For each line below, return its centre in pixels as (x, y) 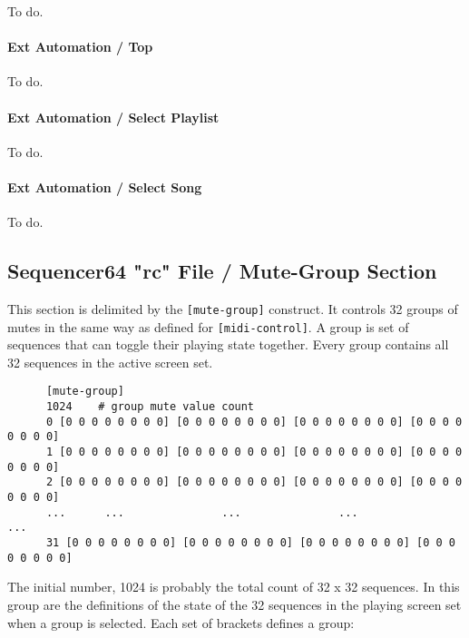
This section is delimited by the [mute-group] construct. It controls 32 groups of (233, 308)
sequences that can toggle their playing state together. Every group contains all (228, 344)
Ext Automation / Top (80, 47)
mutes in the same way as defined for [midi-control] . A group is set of (208, 326)
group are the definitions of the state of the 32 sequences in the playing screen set (234, 604)
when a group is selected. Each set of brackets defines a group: (181, 622)
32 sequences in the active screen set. (110, 362)
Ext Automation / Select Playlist (113, 117)
